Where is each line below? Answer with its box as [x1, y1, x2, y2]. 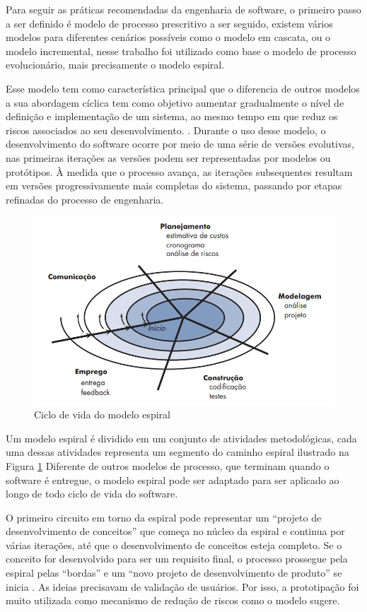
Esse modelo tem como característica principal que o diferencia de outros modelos [6, 81, 360, 95]
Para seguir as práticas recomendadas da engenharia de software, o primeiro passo [6, 2, 361, 16]
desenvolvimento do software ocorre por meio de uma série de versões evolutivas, [6, 136, 354, 151]
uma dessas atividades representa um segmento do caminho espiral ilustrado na [6, 445, 349, 459]
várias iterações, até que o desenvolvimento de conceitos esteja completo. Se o [6, 537, 342, 552]
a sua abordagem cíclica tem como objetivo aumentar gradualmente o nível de [6, 95, 344, 110]
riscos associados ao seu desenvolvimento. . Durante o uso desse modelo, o [6, 122, 326, 137]
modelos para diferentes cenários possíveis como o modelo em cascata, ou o [6, 30, 331, 45]
